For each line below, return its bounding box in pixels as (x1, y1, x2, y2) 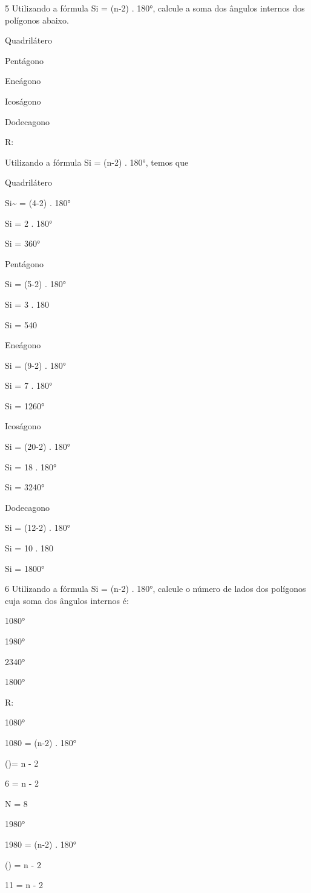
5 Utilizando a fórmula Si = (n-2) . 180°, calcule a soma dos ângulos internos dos (5, 2, 305, 14)
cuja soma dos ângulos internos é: (5, 594, 129, 606)
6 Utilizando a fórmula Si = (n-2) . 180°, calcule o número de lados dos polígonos (5, 582, 306, 595)
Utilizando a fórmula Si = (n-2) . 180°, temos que (5, 155, 189, 168)
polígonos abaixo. (5, 13, 69, 26)
